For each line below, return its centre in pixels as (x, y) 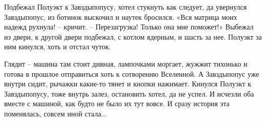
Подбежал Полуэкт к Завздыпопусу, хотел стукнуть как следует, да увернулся (126, 7)
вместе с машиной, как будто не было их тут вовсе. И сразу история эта (117, 103)
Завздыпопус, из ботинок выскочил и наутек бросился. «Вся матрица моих (121, 17)
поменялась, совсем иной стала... (56, 113)
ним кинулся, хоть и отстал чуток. (58, 47)
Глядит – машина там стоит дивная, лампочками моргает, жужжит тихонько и (126, 63)
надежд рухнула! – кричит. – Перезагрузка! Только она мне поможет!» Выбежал (129, 27)
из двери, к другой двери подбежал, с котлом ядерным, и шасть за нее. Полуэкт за (133, 36)
